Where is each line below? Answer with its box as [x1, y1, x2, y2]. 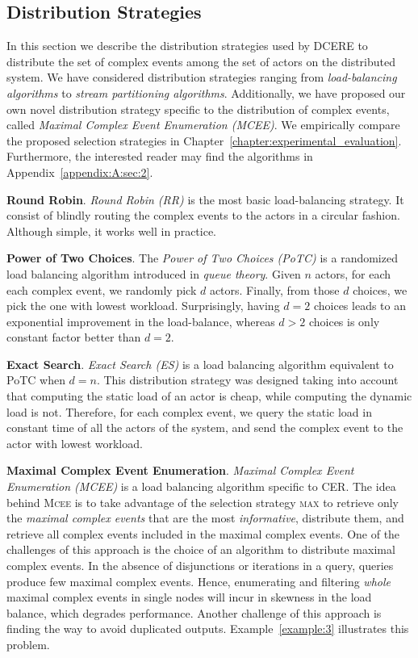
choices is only [308, 312, 380, 329]
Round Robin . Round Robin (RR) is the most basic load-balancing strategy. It [6, 191, 404, 207]
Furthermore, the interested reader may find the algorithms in [6, 148, 313, 165]
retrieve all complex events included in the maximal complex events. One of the [6, 525, 400, 542]
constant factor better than [6, 329, 141, 346]
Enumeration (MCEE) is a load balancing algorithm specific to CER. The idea [6, 478, 396, 495]
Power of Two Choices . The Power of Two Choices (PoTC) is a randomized [6, 249, 398, 266]
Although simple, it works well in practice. [6, 222, 217, 239]
